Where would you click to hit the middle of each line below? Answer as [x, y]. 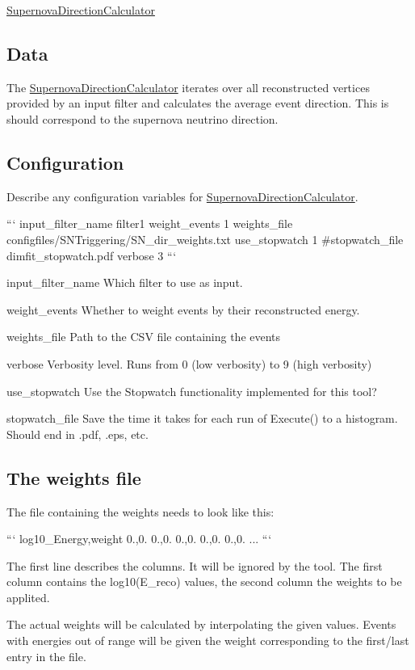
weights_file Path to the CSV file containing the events [144, 337]
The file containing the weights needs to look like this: [140, 511]
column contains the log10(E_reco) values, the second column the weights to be [204, 582]
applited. [28, 597]
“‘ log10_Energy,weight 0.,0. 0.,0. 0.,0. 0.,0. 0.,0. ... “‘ [139, 539]
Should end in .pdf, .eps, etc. [78, 434]
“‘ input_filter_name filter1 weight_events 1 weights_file [150, 223]
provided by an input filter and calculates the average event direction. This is [198, 103]
